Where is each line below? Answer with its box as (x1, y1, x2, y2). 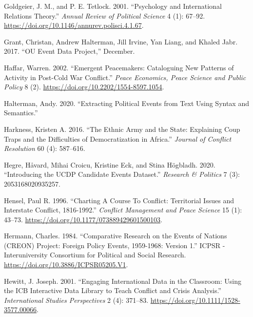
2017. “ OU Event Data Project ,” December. (4, 46, 135, 56)
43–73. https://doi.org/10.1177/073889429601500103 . (4, 214, 162, 224)
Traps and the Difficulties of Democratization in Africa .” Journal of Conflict (4, 133, 232, 144)
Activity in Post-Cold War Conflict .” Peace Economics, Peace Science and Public (4, 72, 246, 82)
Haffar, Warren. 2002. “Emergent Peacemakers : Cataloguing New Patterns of (4, 62, 234, 72)
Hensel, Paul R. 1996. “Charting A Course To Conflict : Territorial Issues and (4, 195, 234, 205)
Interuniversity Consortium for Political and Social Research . (4, 250, 186, 260)
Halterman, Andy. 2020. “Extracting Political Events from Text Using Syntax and (4, 98, 249, 108)
